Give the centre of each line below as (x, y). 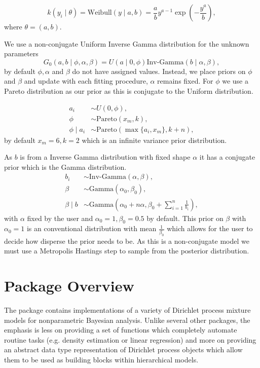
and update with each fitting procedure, (86, 81)
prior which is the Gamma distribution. (65, 167)
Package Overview (69, 285)
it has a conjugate (227, 157)
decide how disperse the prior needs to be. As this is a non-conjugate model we (127, 241)
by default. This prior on (185, 218)
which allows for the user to (210, 228)
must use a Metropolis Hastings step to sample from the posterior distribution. (127, 251)
